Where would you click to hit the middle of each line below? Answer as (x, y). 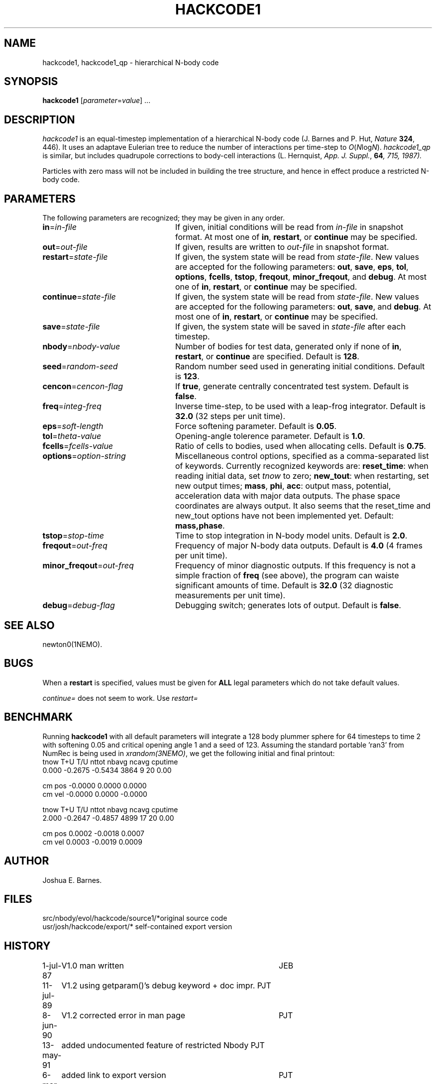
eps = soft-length (73, 426)
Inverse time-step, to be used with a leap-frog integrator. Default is (300, 406)
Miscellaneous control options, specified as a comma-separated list (302, 456)
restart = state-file (75, 257)
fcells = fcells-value (78, 446)
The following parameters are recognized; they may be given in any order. (163, 218)
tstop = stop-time (73, 536)
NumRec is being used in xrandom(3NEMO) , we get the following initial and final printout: (189, 753)
